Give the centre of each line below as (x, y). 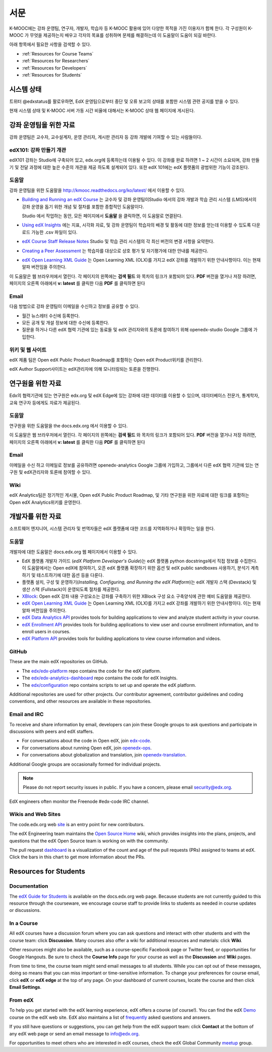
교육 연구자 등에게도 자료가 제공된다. (45, 402)
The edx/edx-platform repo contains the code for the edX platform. (91, 671)
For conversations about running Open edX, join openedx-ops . (87, 748)
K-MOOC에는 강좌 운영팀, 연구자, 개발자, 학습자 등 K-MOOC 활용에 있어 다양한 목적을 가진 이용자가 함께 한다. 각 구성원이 (128, 28)
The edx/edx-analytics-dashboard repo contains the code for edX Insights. (100, 678)
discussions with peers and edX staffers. (52, 731)
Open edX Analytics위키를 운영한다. (45, 502)
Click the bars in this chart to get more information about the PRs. (77, 857)
